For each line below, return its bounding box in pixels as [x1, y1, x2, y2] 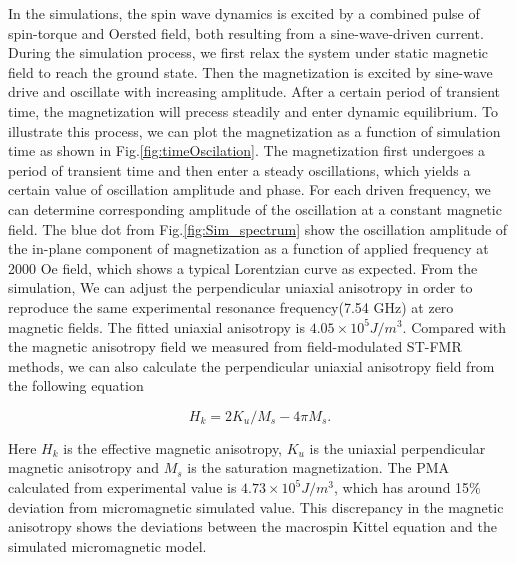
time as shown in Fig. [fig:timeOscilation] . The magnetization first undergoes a [8, 140, 486, 161]
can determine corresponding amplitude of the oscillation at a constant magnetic [8, 198, 502, 219]
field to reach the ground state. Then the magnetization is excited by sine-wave [8, 61, 493, 82]
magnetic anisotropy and [8, 457, 160, 478]
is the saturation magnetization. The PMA [187, 457, 450, 478]
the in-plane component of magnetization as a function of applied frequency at [8, 238, 489, 259]
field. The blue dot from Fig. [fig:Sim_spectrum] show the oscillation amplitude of [8, 218, 508, 239]
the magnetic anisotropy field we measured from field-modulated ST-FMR [8, 336, 462, 357]
